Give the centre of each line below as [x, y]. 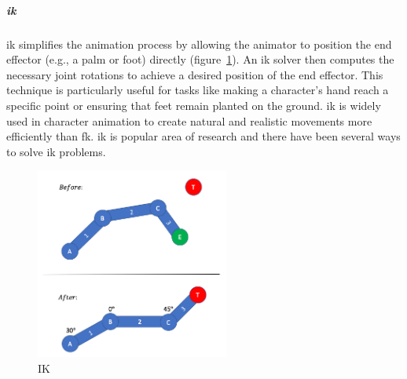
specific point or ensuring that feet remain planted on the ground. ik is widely [194, 105]
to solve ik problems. [56, 151]
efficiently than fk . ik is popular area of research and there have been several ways [203, 136]
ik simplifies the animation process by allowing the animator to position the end [199, 44]
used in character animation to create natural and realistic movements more [189, 120]
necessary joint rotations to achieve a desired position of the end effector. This [195, 74]
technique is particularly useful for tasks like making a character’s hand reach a [198, 90]
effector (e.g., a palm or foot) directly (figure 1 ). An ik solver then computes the [200, 59]
